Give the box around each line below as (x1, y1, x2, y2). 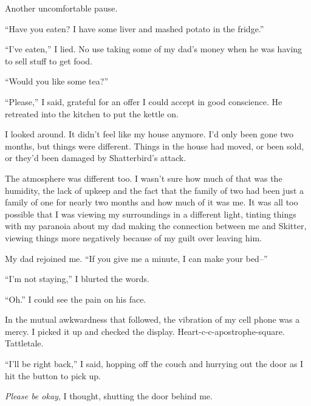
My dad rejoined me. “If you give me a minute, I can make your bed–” (5, 252, 268, 264)
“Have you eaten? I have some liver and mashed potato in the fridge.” (5, 22, 264, 35)
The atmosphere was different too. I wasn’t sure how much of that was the (5, 171, 282, 184)
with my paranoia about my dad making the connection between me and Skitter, (5, 219, 307, 232)
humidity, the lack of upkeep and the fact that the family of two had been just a (5, 184, 304, 196)
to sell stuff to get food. (5, 54, 93, 67)
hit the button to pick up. (5, 369, 101, 382)
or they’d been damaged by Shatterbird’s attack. (5, 151, 186, 164)
